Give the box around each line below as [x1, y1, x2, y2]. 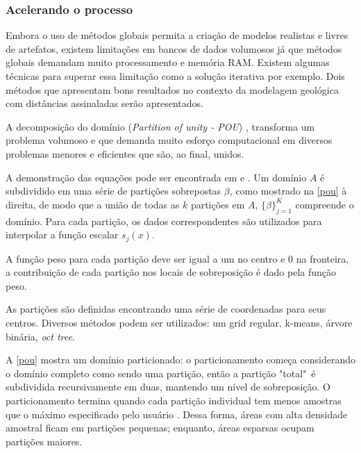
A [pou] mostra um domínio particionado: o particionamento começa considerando [6, 352, 355, 367]
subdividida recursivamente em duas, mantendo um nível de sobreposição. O [6, 379, 330, 394]
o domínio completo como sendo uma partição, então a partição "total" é [6, 365, 316, 380]
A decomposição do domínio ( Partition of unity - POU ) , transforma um [6, 119, 315, 133]
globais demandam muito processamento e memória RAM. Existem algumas [6, 55, 330, 69]
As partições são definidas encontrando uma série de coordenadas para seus [6, 302, 326, 316]
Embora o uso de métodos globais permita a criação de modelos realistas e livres [6, 28, 349, 42]
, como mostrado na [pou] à [229, 183, 347, 198]
